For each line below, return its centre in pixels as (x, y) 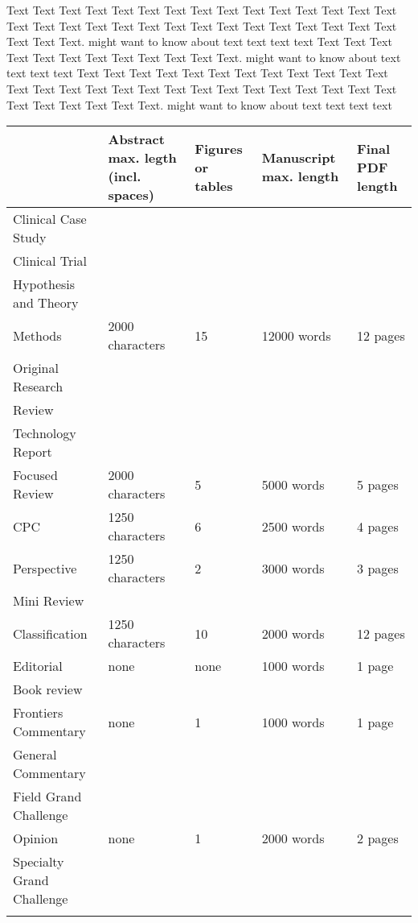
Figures (219, 148)
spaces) (131, 195)
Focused (35, 475)
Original (36, 368)
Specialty (39, 862)
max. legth (142, 158)
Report (33, 452)
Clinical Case (50, 219)
